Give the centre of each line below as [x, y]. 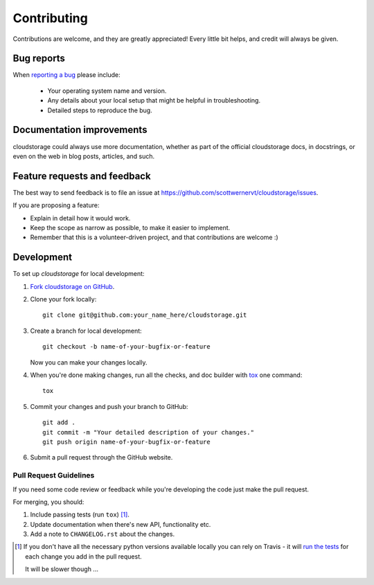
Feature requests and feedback [82, 176]
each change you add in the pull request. [83, 556]
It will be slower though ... [62, 569]
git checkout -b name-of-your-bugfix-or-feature [126, 347]
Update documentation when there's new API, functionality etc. [121, 524]
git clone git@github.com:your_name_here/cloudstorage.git [145, 315]
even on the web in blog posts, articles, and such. [84, 156]
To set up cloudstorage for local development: [79, 274]
